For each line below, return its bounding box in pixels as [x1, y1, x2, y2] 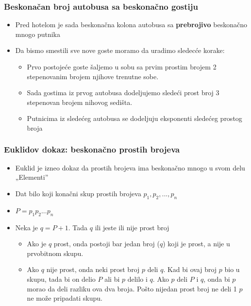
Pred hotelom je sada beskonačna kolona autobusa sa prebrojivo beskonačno [15, 19, 248, 30]
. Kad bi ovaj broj [163, 264, 217, 274]
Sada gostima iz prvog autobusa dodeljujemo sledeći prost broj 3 [27, 87, 219, 98]
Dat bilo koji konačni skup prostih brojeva [15, 188, 141, 198]
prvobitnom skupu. [27, 248, 84, 258]
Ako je [27, 238, 47, 249]
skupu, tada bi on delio [27, 273, 96, 284]
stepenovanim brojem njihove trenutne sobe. [27, 71, 159, 81]
